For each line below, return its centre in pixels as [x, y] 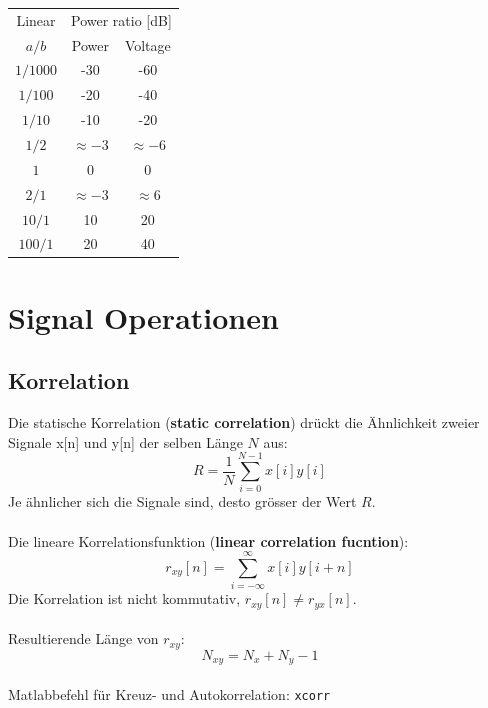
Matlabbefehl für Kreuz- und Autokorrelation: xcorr [169, 693]
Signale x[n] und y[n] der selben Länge [125, 441]
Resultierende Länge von [83, 638]
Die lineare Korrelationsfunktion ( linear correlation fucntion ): [208, 540]
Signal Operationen [143, 316]
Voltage [147, 44]
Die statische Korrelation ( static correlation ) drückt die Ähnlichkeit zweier [244, 422]
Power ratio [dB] [121, 19]
